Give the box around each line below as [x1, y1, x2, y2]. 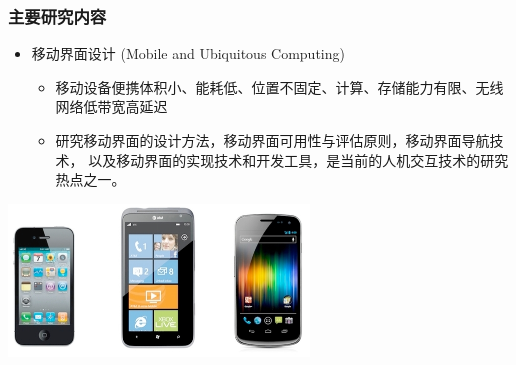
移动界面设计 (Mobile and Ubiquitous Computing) [31, 43, 345, 64]
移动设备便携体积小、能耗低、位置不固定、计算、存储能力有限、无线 [55, 76, 504, 97]
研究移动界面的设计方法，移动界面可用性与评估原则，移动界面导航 [55, 130, 490, 150]
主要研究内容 [8, 3, 107, 28]
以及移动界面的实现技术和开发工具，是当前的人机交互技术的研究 [88, 149, 509, 170]
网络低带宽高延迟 [55, 96, 168, 117]
